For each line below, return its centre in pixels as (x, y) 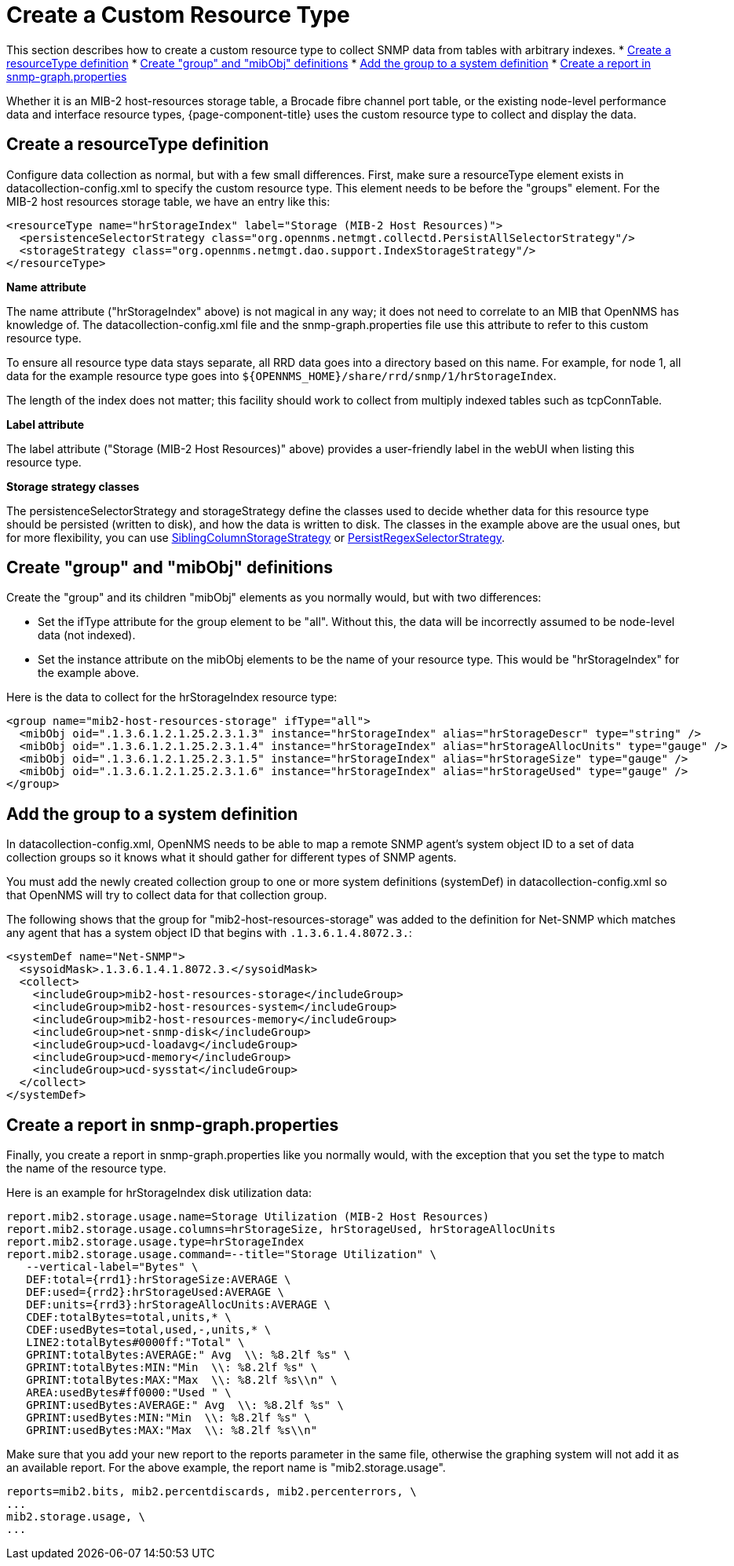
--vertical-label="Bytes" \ (112, 1267)
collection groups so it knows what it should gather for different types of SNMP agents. (232, 858)
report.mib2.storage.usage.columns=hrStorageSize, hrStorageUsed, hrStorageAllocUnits (281, 1229)
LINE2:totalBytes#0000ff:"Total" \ (135, 1343)
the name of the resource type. (86, 1169)
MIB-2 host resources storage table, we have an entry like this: (168, 201)
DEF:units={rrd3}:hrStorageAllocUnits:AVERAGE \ (179, 1305)
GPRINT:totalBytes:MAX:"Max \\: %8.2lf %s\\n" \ (182, 1380)
